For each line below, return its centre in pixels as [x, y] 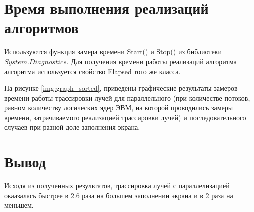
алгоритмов [41, 27]
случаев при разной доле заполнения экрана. [72, 127]
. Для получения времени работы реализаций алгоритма [152, 61]
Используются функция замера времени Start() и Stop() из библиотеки [113, 51]
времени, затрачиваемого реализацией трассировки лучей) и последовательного [125, 117]
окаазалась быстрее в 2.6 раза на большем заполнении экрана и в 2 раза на [119, 195]
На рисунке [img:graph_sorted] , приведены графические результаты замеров [121, 88]
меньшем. [19, 205]
